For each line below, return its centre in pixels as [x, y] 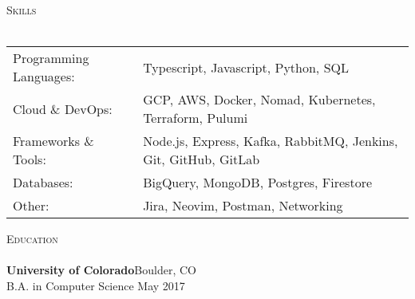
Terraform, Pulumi [196, 118]
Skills [22, 10]
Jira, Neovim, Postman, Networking [243, 206]
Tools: [30, 159]
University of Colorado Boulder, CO [101, 270]
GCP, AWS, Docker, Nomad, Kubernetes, [259, 100]
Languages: [44, 77]
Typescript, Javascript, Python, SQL [246, 67]
